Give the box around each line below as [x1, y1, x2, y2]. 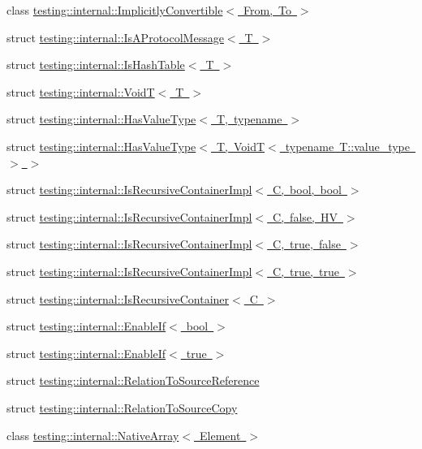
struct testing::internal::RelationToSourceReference [6, 372, 260, 389]
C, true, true [273, 262, 339, 279]
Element [199, 426, 241, 443]
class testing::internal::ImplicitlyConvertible [6, 2, 223, 18]
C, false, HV [273, 208, 338, 225]
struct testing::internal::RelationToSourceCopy [6, 399, 238, 416]
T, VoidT [216, 137, 265, 154]
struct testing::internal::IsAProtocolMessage [6, 28, 224, 45]
